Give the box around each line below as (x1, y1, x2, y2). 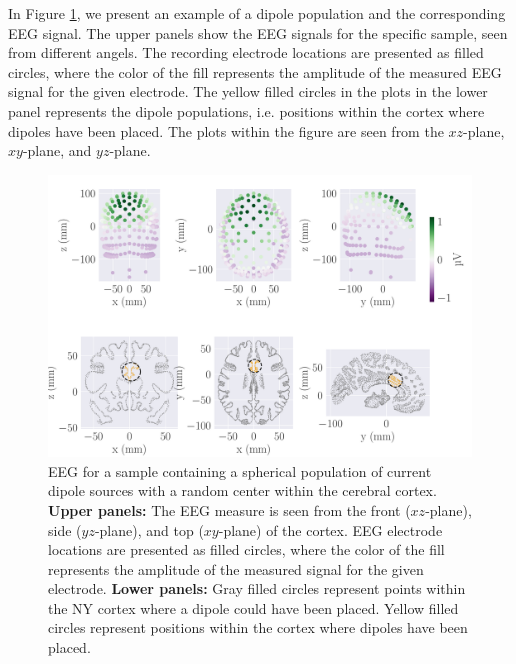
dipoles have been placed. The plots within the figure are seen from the (8, 120, 444, 141)
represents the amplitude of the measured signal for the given (48, 558, 424, 579)
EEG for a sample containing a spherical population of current (48, 460, 432, 481)
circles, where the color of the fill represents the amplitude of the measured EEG (8, 61, 502, 82)
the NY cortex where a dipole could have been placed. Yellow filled (48, 597, 459, 618)
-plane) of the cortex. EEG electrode (218, 519, 443, 540)
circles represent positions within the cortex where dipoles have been (48, 617, 468, 638)
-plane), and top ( (94, 519, 204, 540)
